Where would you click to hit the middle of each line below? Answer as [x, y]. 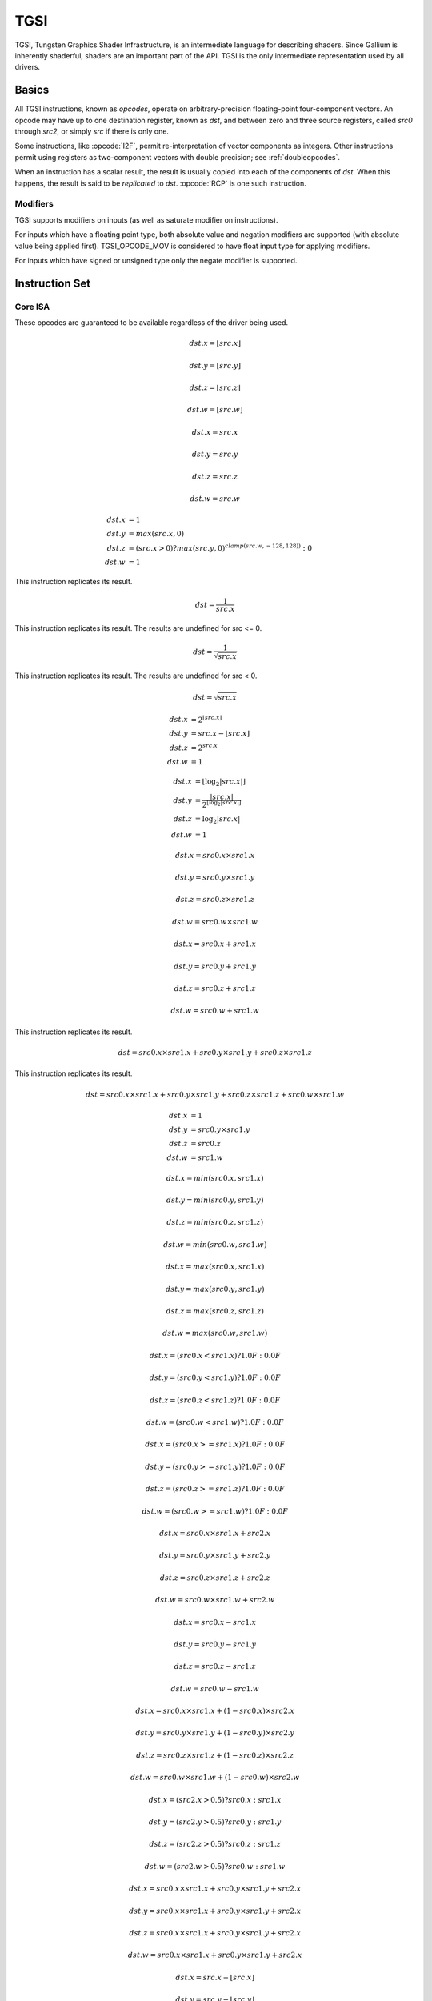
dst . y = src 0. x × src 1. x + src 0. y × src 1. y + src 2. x [215, 1911]
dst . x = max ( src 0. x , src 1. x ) [215, 1267]
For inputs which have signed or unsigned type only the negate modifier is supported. [156, 260]
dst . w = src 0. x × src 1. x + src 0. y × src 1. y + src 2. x [215, 1955]
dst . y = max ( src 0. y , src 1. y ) [215, 1289]
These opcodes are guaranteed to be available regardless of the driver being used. [151, 323]
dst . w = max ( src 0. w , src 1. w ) [215, 1333]
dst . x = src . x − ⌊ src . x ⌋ [215, 1977]
